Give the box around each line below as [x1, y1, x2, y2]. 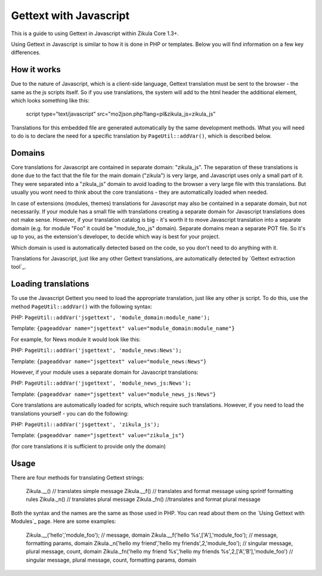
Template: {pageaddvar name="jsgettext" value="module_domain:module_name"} [11, 325, 235, 332]
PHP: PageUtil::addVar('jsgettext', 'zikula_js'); [11, 420, 160, 428]
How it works [11, 64, 61, 75]
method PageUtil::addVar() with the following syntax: [11, 303, 152, 310]
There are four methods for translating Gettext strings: [11, 474, 144, 481]
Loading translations [11, 279, 89, 289]
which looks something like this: [11, 97, 89, 104]
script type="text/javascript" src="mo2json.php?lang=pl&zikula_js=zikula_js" [26, 110, 216, 117]
